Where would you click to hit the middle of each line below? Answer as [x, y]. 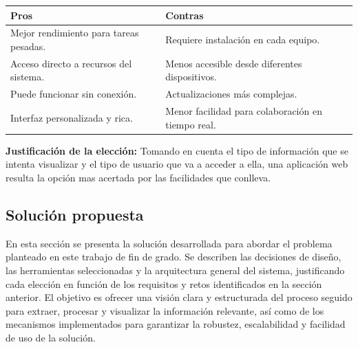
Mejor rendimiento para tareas [75, 33]
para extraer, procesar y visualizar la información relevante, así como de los [165, 310]
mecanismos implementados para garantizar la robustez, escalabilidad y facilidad [176, 324]
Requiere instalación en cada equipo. [243, 40]
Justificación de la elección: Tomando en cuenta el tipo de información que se [177, 150]
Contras [185, 15]
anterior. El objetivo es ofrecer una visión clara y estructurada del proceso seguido [179, 297]
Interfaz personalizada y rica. [72, 117]
